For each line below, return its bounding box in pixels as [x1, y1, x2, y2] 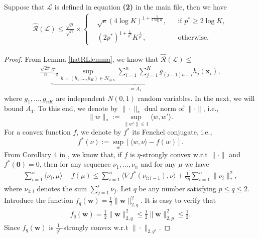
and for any [141, 159, 176, 169]
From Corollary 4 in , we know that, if [4, 149, 122, 159]
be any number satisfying [139, 183, 216, 193]
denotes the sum [37, 183, 87, 193]
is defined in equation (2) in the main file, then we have [54, 2, 227, 12]
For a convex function [4, 127, 71, 137]
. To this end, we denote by [34, 103, 118, 113]
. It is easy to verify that [140, 195, 216, 205]
